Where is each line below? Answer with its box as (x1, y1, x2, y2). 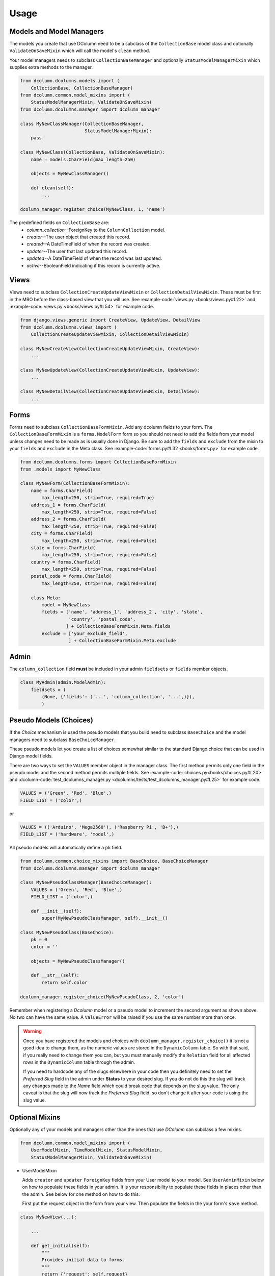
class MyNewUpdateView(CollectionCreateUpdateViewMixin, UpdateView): (20, 367, 201, 373)
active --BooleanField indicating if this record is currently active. (26, 262, 160, 268)
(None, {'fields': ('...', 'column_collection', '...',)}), (41, 694, 195, 700)
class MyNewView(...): (20, 1214, 77, 1220)
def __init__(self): (31, 908, 82, 914)
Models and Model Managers (9, 27, 104, 36)
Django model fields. (9, 753, 53, 759)
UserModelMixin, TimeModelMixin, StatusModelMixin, (31, 1147, 163, 1153)
